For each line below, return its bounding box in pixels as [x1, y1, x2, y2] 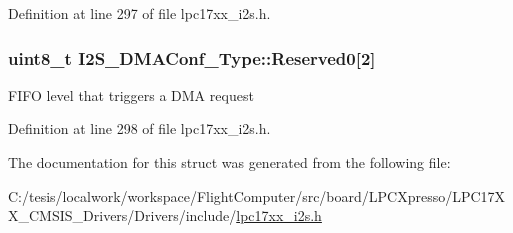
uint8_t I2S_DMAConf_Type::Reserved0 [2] [8, 45, 376, 70]
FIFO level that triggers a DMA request [8, 84, 254, 105]
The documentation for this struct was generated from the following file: [8, 152, 451, 172]
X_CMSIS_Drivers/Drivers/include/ [8, 205, 237, 226]
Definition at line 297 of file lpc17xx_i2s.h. [8, 3, 271, 23]
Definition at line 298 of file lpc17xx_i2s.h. [8, 118, 271, 139]
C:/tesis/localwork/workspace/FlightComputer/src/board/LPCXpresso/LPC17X [8, 185, 506, 206]
